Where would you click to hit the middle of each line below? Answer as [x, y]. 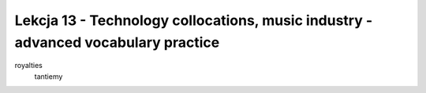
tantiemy [49, 76]
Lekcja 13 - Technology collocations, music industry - [194, 20]
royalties [28, 66]
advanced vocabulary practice [117, 42]
